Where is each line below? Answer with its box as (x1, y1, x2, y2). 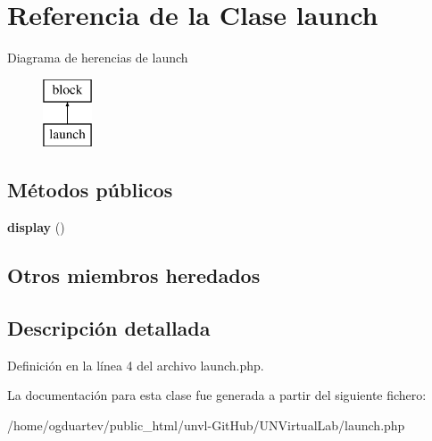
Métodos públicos (7, 176, 173, 204)
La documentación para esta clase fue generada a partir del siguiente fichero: (7, 386, 427, 404)
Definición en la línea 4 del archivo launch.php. (7, 355, 264, 374)
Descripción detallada (7, 313, 211, 341)
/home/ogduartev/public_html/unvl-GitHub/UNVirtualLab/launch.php (7, 415, 405, 434)
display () (7, 218, 65, 237)
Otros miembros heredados (7, 262, 261, 289)
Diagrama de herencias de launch (7, 48, 188, 67)
